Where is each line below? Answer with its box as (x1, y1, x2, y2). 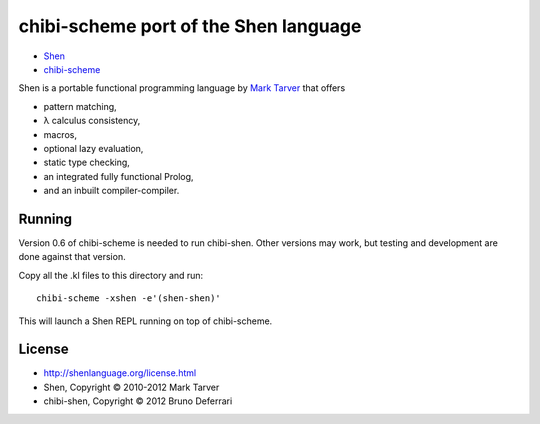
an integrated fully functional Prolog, (43, 170, 194, 182)
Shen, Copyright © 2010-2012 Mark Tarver (43, 381, 220, 393)
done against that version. (18, 251, 126, 263)
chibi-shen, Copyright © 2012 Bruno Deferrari (43, 395, 233, 407)
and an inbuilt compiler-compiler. (43, 185, 180, 197)
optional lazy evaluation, (43, 142, 144, 154)
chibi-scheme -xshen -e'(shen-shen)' (36, 293, 222, 304)
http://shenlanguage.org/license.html (43, 367, 197, 379)
